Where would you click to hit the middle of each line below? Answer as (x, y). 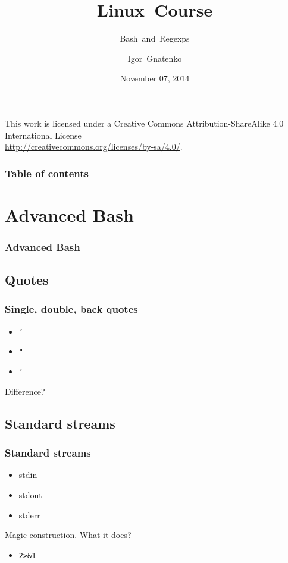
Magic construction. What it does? (68, 535)
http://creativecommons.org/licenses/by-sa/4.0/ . (94, 147)
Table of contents (47, 173)
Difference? (25, 391)
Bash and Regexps (155, 38)
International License (43, 135)
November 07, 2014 (155, 78)
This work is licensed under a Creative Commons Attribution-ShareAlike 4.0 (144, 123)
